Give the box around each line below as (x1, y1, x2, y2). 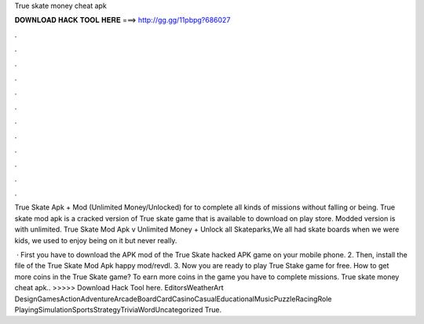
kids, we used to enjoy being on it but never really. (14, 235, 177, 245)
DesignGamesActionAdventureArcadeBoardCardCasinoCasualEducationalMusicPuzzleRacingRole (14, 294, 332, 304)
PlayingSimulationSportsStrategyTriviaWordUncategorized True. (14, 304, 222, 314)
